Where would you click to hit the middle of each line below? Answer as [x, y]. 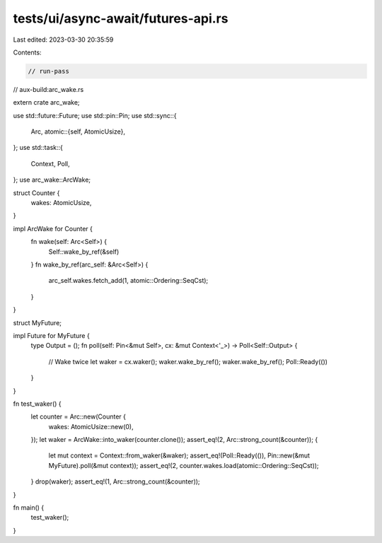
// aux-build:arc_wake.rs [48, 89]
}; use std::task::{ [38, 148]
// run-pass [49, 71]
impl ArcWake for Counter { [53, 228]
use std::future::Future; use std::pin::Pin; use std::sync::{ [95, 115]
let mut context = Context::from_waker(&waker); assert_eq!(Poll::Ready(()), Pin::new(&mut [179, 455]
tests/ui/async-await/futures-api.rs [121, 18]
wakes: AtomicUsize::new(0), [91, 426]
